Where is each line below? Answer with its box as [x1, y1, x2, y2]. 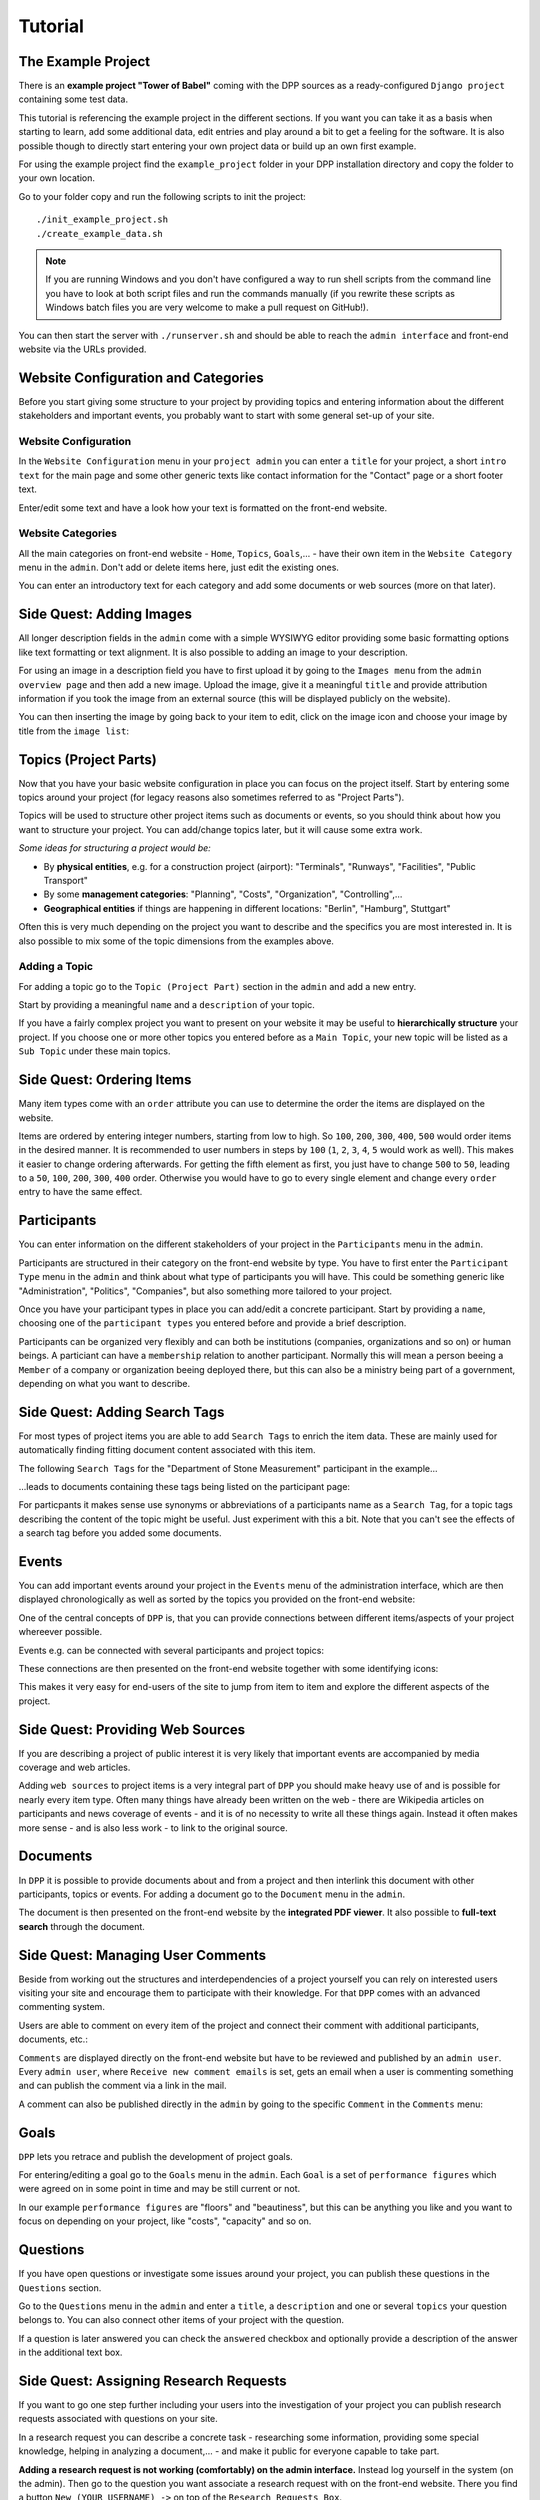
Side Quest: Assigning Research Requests [18, 2372, 287, 2389]
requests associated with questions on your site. [18, 2413, 219, 2425]
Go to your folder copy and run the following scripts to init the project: [18, 190, 307, 202]
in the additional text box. [18, 2346, 123, 2359]
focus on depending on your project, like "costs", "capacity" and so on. [18, 2215, 312, 2227]
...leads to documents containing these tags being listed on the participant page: [18, 1480, 350, 1492]
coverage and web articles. [18, 1761, 131, 1774]
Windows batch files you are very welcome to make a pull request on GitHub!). [45, 301, 369, 314]
